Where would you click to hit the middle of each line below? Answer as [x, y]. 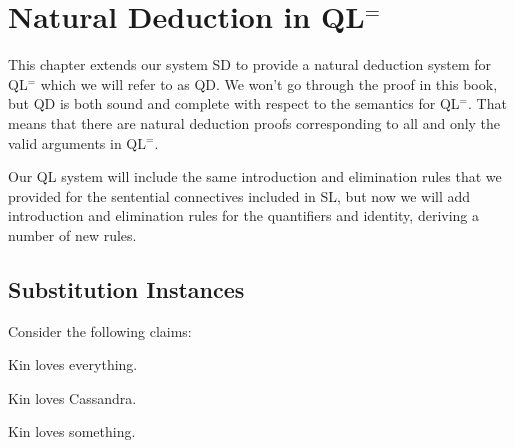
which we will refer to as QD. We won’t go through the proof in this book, [269, 83]
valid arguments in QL [77, 142]
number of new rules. [72, 234]
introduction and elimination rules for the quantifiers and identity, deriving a [244, 215]
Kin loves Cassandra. [72, 397]
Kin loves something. [72, 431]
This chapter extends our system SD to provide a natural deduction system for [250, 64]
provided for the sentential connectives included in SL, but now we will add [239, 195]
